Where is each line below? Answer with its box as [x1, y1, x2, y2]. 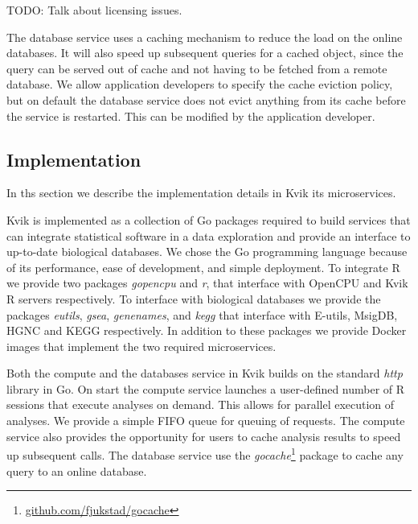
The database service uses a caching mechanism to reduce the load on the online [6, 28, 403, 45]
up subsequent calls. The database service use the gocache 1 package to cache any [6, 444, 404, 463]
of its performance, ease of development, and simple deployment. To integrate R [6, 258, 400, 275]
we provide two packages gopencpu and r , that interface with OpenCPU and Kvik [6, 274, 408, 291]
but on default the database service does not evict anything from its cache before [6, 91, 406, 108]
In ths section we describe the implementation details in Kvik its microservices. [6, 184, 396, 201]
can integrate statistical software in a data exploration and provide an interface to [6, 227, 411, 244]
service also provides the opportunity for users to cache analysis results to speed [6, 427, 401, 444]
